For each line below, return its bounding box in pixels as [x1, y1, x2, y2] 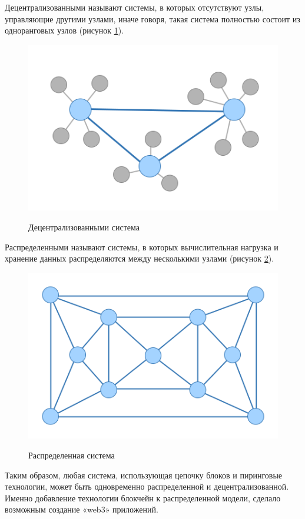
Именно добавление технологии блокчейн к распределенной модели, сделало [5, 491, 281, 504]
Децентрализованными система [28, 221, 140, 233]
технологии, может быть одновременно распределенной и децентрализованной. [5, 480, 289, 493]
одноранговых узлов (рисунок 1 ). [5, 24, 124, 36]
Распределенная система [28, 449, 115, 461]
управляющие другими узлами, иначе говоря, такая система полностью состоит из [5, 12, 300, 25]
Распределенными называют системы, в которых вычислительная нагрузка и [5, 240, 279, 253]
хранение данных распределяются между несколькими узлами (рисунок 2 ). [5, 252, 274, 264]
